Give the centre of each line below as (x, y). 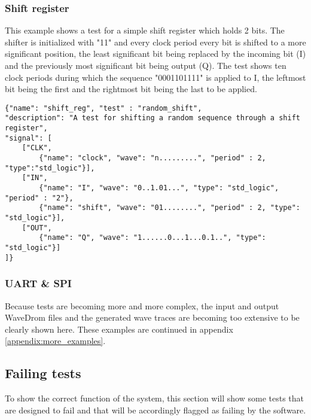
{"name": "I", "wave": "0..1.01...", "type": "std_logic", (159, 188)
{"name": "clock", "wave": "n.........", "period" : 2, (153, 158)
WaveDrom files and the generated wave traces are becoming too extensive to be (152, 317)
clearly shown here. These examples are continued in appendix (119, 329)
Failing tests (43, 373)
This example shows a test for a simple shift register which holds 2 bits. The (145, 30)
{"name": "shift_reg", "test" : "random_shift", (103, 108)
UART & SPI (38, 283)
